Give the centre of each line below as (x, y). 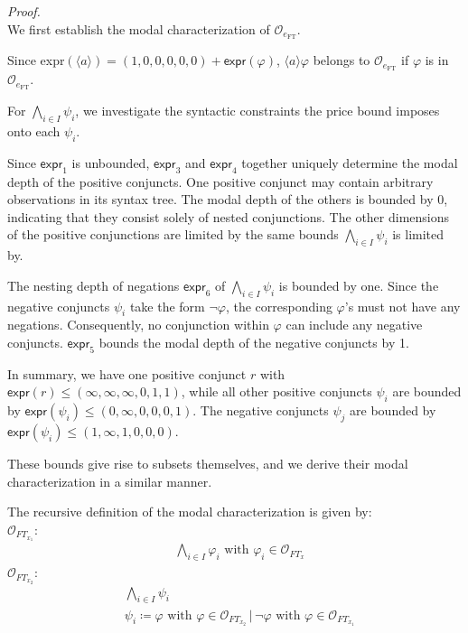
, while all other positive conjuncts (276, 391)
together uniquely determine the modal (350, 162)
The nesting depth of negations (94, 285)
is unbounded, (111, 162)
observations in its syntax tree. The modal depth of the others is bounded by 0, (228, 199)
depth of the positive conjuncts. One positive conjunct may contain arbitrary (220, 181)
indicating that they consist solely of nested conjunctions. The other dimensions (229, 216)
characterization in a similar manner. (110, 481)
